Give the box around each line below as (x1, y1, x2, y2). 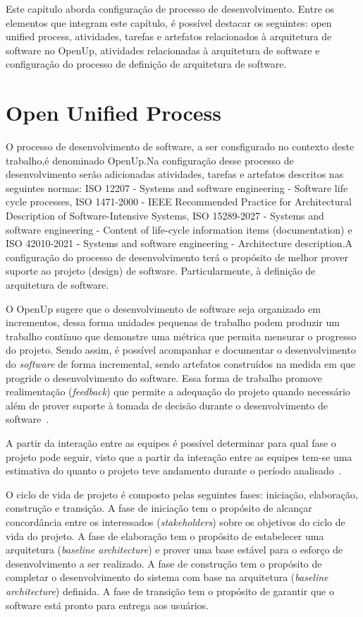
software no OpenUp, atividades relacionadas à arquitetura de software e (6, 42, 320, 57)
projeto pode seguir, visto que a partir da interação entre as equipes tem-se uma (6, 449, 352, 464)
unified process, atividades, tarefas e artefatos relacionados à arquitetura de (6, 29, 332, 44)
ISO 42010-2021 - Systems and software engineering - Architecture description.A (6, 236, 353, 251)
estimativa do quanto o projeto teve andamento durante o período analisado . (6, 463, 342, 478)
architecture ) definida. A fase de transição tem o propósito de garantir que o (6, 583, 334, 598)
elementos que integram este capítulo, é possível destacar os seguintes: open (6, 15, 332, 30)
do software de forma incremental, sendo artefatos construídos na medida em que (6, 357, 356, 371)
